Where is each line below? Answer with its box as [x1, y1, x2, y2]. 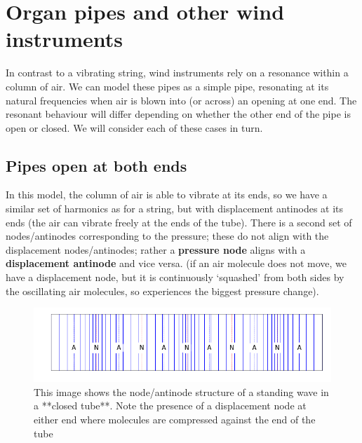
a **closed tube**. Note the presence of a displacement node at [34, 398, 307, 413]
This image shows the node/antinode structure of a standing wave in [34, 384, 329, 399]
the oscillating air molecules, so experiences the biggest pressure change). [6, 283, 319, 298]
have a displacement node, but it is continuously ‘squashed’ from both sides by [6, 270, 344, 285]
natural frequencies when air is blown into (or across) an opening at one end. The [6, 93, 357, 107]
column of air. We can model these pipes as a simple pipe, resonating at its [6, 79, 329, 93]
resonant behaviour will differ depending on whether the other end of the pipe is [6, 107, 351, 121]
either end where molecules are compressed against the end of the [34, 412, 316, 427]
